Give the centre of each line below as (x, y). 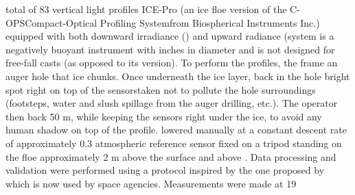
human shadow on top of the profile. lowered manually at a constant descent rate (176, 130)
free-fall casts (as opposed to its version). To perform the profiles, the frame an (172, 63)
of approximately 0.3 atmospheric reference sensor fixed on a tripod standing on (174, 143)
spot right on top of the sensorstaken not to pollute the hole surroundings (161, 89)
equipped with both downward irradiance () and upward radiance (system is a (170, 36)
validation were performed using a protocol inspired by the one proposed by (165, 170)
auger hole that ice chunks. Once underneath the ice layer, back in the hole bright (178, 76)
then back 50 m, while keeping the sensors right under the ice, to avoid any (164, 116)
